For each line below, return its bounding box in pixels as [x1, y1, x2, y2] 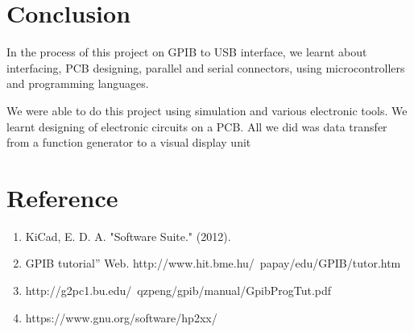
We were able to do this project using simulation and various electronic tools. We [6, 102, 408, 118]
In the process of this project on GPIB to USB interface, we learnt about [6, 44, 367, 60]
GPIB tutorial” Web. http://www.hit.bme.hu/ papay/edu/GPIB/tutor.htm [25, 255, 401, 272]
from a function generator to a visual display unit [6, 134, 251, 151]
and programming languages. [6, 75, 149, 92]
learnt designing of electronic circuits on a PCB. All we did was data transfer [6, 118, 387, 135]
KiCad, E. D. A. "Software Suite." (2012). [25, 227, 231, 244]
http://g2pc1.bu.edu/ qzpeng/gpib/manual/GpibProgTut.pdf [25, 282, 332, 298]
